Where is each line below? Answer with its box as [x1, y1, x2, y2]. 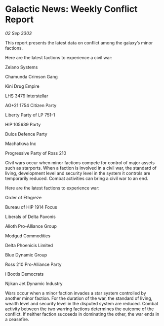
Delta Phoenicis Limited [5, 242, 53, 248]
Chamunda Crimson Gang [5, 73, 58, 79]
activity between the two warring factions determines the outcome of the [5, 306, 154, 312]
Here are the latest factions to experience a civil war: [5, 54, 113, 60]
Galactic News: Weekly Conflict [5, 3, 138, 15]
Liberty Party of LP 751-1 [5, 112, 55, 118]
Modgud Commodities [5, 233, 51, 239]
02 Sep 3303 [5, 30, 32, 36]
